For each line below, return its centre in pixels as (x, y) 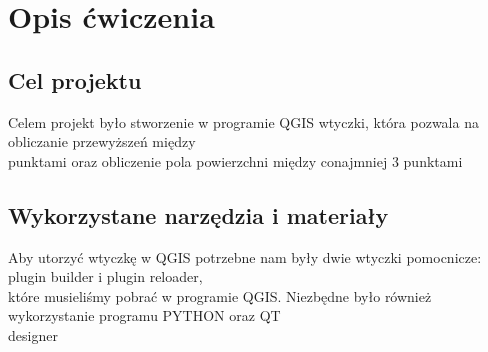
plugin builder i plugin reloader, (105, 276)
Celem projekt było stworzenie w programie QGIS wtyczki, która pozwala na (243, 121)
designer (33, 334)
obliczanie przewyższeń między (102, 141)
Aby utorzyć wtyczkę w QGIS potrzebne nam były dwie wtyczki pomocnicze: (245, 256)
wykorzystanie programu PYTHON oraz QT (144, 315)
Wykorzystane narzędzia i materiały (198, 214)
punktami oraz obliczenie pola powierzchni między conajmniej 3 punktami (235, 160)
